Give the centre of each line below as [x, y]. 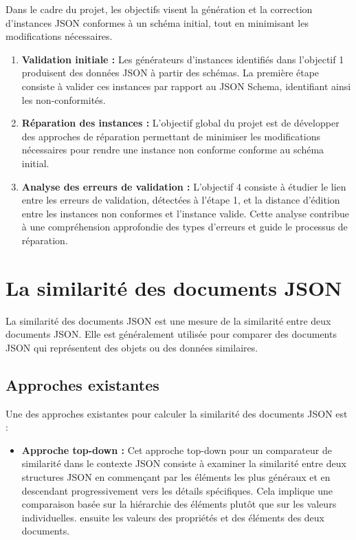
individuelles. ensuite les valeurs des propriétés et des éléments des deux [173, 517]
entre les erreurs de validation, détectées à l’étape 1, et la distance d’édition [181, 200]
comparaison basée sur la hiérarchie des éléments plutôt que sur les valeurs [179, 504]
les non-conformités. [64, 99]
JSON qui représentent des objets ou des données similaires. [132, 347]
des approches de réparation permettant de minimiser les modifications [171, 136]
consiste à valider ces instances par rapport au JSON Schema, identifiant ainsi [186, 86]
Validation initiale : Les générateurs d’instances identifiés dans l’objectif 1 [183, 59]
